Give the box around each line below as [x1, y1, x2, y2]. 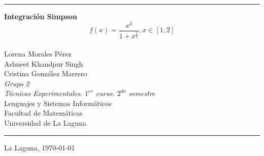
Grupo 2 [4, 78, 30, 88]
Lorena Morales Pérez [4, 48, 72, 59]
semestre [128, 88, 155, 98]
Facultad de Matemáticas [4, 108, 83, 118]
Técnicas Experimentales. [4, 88, 82, 98]
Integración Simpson [4, 11, 77, 21]
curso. [95, 88, 115, 98]
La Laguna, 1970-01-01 [4, 142, 75, 152]
